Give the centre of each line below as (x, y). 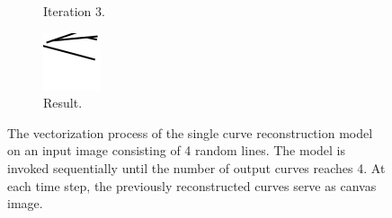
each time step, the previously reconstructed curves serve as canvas (192, 185)
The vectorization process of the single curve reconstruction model (190, 132)
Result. (63, 103)
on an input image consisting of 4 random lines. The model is (177, 150)
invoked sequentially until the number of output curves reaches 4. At (196, 167)
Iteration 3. (74, 11)
